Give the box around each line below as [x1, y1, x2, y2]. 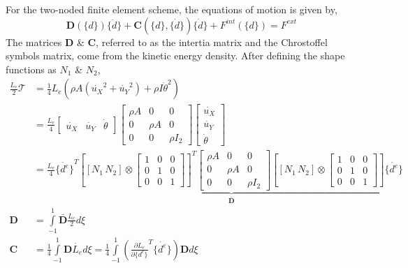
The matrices [6, 34, 62, 49]
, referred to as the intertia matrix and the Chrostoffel [96, 34, 328, 49]
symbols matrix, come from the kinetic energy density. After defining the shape [6, 48, 345, 63]
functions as [6, 61, 57, 76]
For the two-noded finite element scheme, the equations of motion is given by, [6, 2, 337, 16]
